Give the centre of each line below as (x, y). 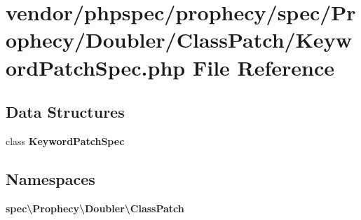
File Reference (264, 67)
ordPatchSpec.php (96, 67)
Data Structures (65, 112)
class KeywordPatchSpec (65, 140)
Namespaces (50, 178)
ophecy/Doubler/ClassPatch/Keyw (179, 40)
